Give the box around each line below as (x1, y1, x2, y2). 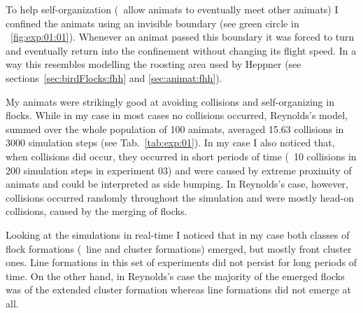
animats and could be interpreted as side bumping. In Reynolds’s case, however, (6, 176, 348, 191)
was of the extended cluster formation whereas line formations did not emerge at (6, 282, 351, 297)
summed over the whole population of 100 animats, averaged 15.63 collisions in (6, 121, 344, 136)
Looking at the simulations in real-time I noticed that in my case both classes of (6, 227, 350, 242)
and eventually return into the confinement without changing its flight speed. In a (6, 43, 357, 57)
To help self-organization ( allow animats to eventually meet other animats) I (6, 2, 339, 16)
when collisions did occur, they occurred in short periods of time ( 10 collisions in (6, 148, 357, 163)
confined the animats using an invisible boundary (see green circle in (6, 15, 299, 30)
